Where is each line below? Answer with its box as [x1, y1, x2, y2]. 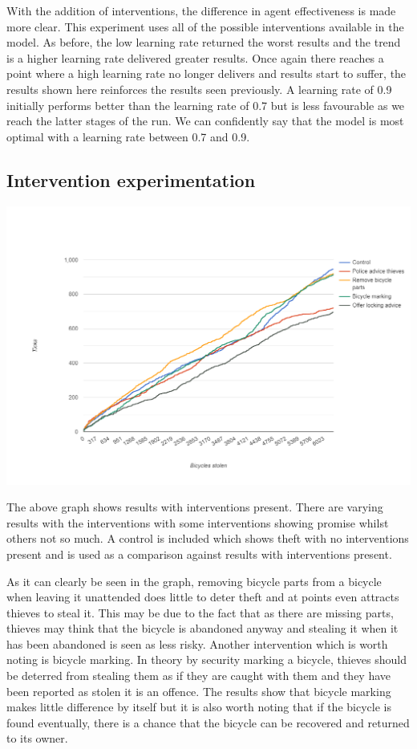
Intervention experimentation [6, 167, 256, 192]
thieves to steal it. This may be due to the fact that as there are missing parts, [6, 604, 394, 621]
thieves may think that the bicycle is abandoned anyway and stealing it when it [6, 620, 399, 637]
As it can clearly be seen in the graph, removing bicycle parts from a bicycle [6, 572, 382, 589]
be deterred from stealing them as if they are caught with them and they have [6, 667, 391, 684]
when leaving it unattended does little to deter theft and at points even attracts [6, 588, 399, 605]
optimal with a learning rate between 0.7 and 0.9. [6, 128, 250, 145]
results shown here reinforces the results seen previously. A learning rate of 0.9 [6, 80, 392, 97]
